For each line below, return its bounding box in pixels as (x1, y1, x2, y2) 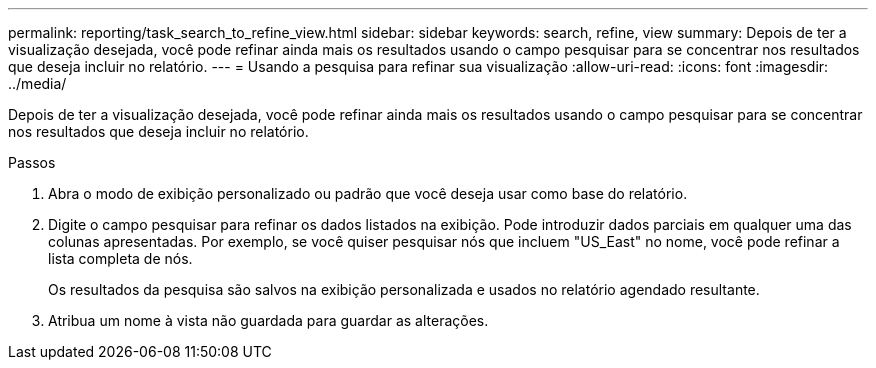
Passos (8, 154, 56, 171)
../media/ (8, 75, 67, 92)
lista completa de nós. (48, 250, 193, 267)
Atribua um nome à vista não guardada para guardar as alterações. (48, 312, 489, 329)
